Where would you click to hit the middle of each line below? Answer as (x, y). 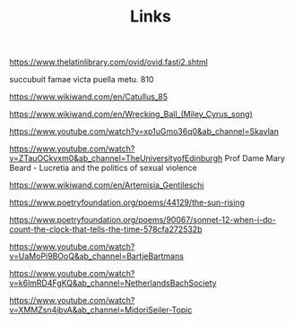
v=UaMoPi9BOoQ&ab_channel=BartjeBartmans (96, 256)
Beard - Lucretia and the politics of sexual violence (103, 168)
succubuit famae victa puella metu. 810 (82, 80)
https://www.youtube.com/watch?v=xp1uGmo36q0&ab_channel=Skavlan (144, 132)
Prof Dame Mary (255, 158)
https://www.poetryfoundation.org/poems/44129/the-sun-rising (127, 202)
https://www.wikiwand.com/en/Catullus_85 (89, 97)
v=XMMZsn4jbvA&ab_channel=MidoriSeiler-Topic (101, 310)
